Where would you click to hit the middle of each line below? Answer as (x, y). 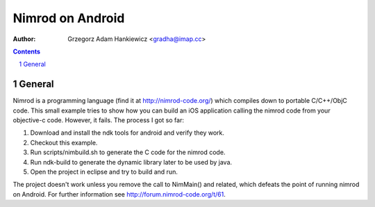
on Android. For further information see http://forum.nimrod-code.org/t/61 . (119, 194)
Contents (27, 51)
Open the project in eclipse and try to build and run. (104, 172)
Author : (24, 39)
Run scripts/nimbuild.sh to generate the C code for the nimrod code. (128, 152)
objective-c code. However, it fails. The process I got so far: (98, 120)
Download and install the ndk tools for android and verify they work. (127, 133)
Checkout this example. (64, 142)
